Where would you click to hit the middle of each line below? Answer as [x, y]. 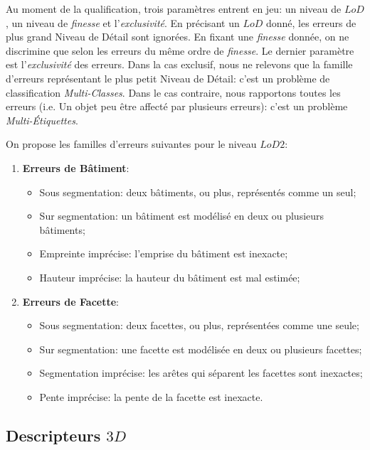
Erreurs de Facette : [70, 301]
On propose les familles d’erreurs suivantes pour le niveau [131, 144]
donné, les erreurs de [311, 22]
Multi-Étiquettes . [42, 120]
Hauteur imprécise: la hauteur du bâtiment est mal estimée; [170, 277]
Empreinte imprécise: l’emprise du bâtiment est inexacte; [164, 253]
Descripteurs [53, 435]
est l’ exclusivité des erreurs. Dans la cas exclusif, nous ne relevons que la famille [179, 64]
